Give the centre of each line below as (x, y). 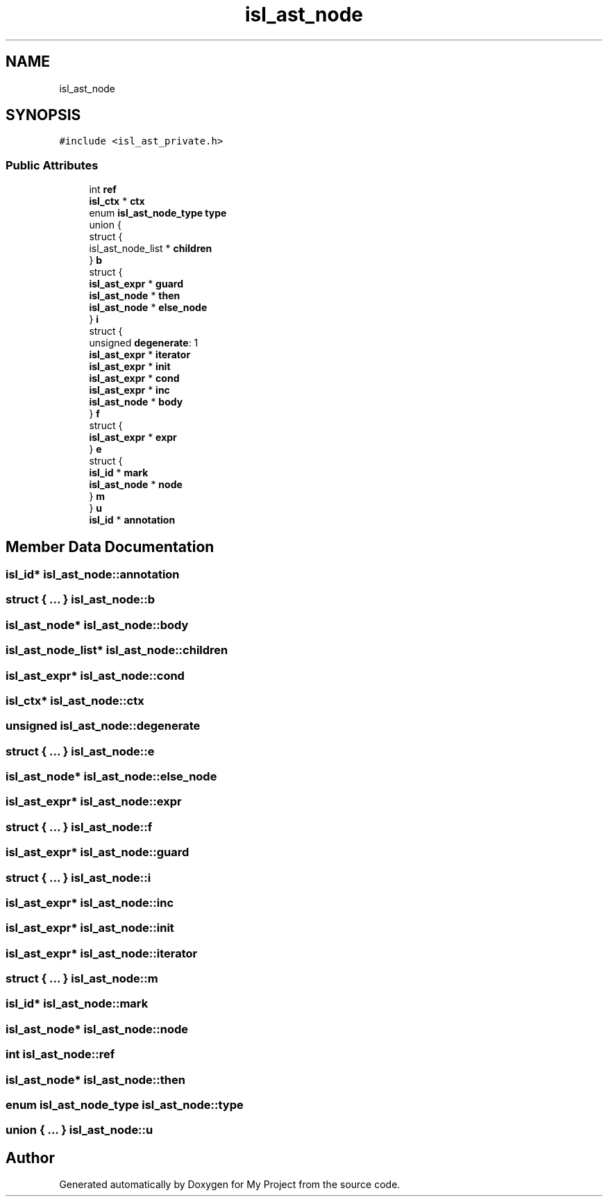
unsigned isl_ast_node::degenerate (103, 726)
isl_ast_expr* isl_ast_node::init (90, 928)
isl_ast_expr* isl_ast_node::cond (95, 675)
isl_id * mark (119, 473)
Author (30, 1158)
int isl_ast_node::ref (60, 1054)
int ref (103, 190)
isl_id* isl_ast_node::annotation (93, 575)
